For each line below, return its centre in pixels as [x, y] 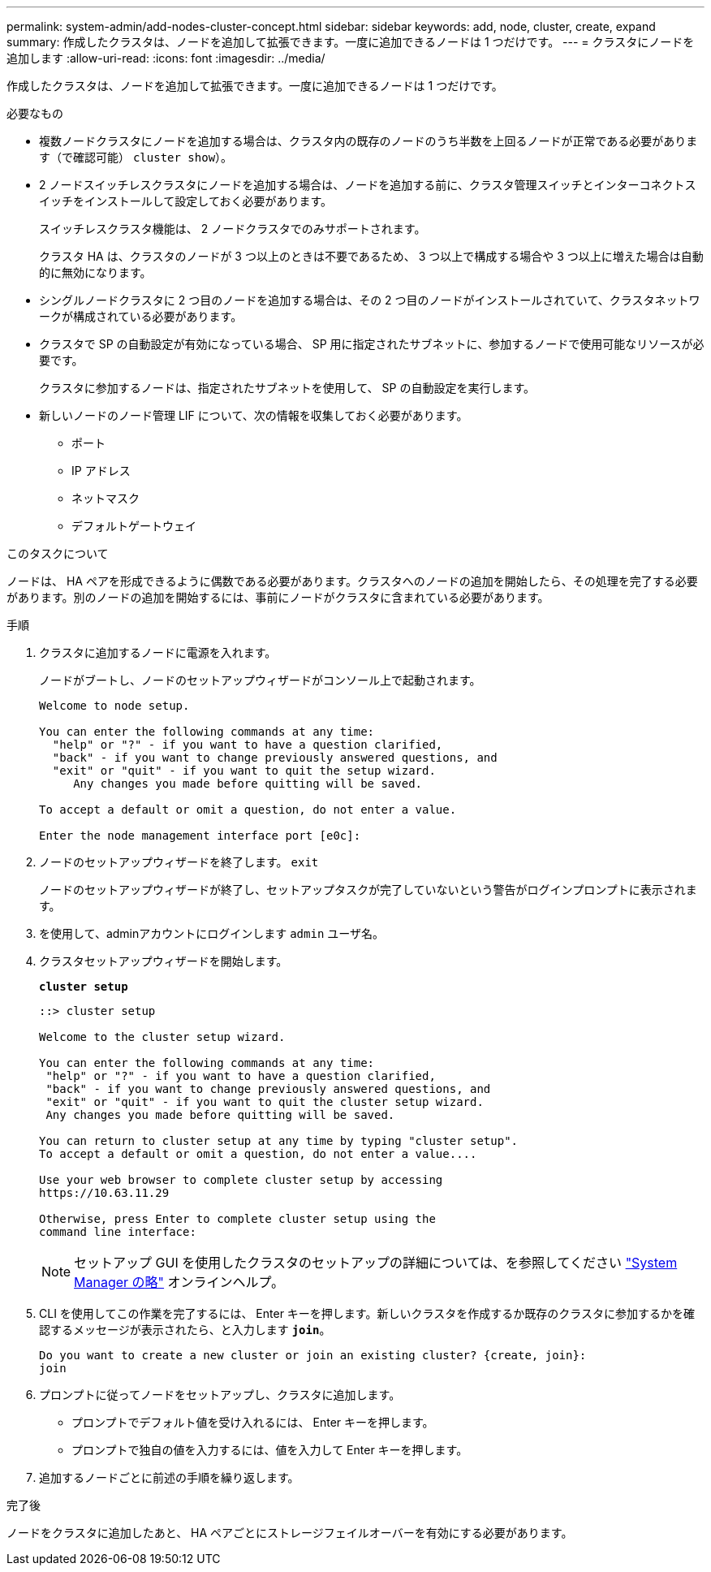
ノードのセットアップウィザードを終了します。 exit [179, 862]
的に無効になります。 [95, 272]
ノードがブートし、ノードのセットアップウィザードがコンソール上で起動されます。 [260, 680]
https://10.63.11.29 [104, 1193]
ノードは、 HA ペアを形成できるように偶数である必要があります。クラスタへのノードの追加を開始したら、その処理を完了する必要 [352, 581]
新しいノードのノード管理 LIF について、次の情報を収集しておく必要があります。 [254, 415]
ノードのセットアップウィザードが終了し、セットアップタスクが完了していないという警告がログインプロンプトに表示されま [368, 890]
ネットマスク [106, 498]
